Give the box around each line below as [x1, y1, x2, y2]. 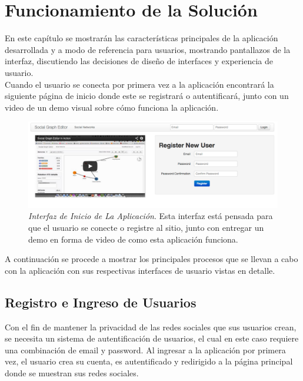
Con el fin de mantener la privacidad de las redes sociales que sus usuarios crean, [5, 320, 297, 333]
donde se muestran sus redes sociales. [5, 367, 139, 379]
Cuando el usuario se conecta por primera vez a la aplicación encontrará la [5, 78, 274, 90]
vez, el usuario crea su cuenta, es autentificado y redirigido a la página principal [5, 355, 293, 367]
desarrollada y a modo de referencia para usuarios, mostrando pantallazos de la [5, 43, 291, 55]
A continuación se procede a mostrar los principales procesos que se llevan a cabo [5, 253, 298, 265]
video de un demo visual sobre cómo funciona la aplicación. [5, 101, 219, 113]
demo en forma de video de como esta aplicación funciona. [28, 233, 238, 245]
